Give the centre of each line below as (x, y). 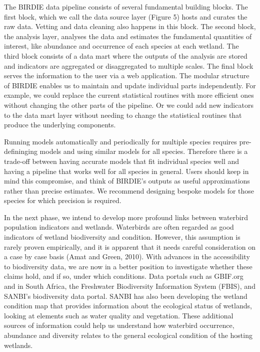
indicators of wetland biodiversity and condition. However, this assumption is (122, 237)
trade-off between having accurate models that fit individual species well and (122, 161)
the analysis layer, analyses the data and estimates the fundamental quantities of (128, 36)
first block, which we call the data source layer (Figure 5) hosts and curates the (126, 16)
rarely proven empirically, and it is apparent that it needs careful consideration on (130, 246)
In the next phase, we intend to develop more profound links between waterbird (126, 217)
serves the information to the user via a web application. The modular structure (127, 75)
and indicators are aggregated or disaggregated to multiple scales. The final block (129, 65)
